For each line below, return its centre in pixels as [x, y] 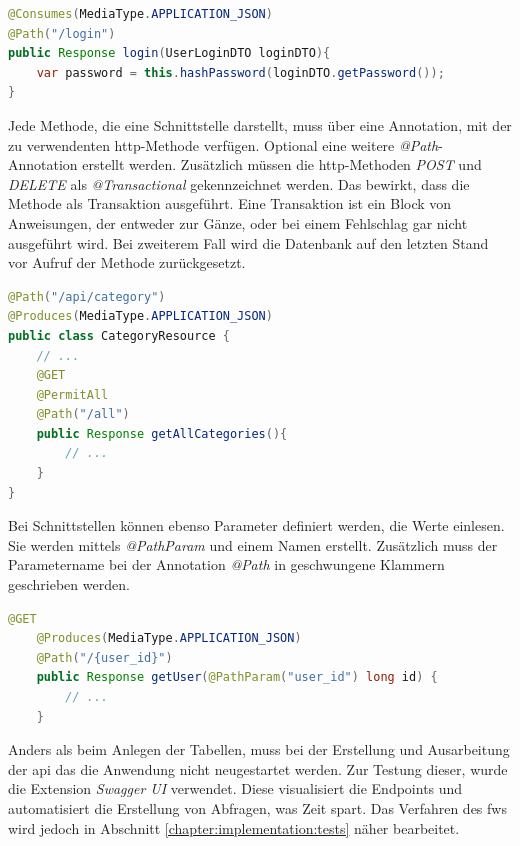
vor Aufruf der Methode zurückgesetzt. [127, 262]
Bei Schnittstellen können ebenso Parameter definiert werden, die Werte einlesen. [256, 525]
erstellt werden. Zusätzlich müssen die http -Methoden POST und [282, 164]
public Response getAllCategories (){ [162, 433]
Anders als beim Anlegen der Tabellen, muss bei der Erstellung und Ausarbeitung [259, 749]
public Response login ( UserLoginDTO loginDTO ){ [169, 53]
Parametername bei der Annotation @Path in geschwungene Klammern [226, 564]
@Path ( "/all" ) [83, 414]
